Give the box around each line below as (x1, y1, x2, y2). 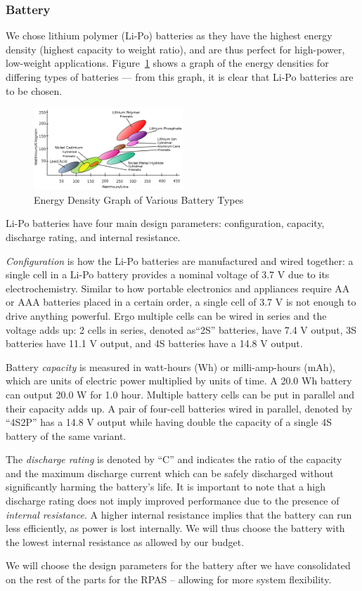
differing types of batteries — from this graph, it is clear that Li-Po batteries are (6, 70, 354, 84)
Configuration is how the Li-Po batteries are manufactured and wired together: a (6, 253, 354, 268)
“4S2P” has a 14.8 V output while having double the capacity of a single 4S (6, 415, 332, 429)
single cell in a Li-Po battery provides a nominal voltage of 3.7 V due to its (6, 267, 330, 282)
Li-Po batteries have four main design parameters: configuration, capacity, (6, 216, 325, 230)
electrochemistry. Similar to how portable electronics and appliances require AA (6, 280, 350, 295)
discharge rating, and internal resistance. (6, 229, 181, 244)
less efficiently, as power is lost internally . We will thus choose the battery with (6, 521, 345, 535)
